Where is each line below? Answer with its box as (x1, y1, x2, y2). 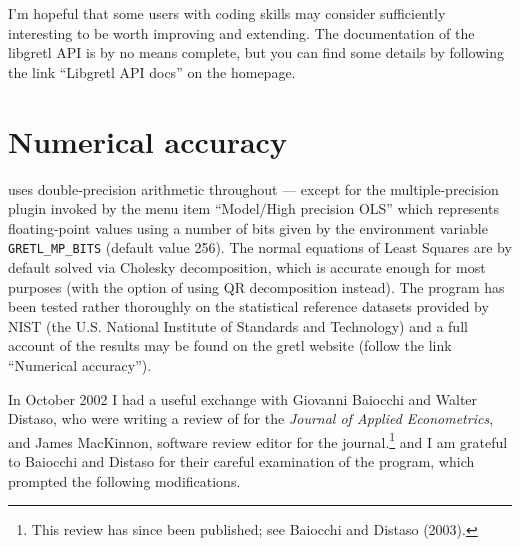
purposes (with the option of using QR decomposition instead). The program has (8, 276, 505, 297)
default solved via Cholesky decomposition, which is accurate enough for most (8, 256, 486, 277)
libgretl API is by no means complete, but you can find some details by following (8, 42, 504, 63)
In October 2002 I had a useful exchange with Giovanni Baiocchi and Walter (8, 388, 478, 409)
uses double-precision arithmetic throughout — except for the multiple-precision (8, 178, 499, 199)
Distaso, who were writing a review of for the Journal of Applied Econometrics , (8, 408, 494, 429)
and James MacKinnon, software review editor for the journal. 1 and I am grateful (8, 428, 508, 452)
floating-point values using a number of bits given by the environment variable (8, 217, 488, 238)
